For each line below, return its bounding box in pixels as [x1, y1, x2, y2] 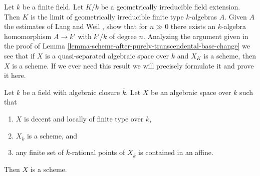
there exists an [170, 21, 216, 31]
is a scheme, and [27, 130, 78, 140]
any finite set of [16, 147, 64, 157]
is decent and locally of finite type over [24, 113, 144, 123]
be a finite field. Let [23, 1, 84, 11]
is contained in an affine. [138, 147, 213, 157]
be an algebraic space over [151, 86, 231, 97]
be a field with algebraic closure [23, 86, 120, 97]
